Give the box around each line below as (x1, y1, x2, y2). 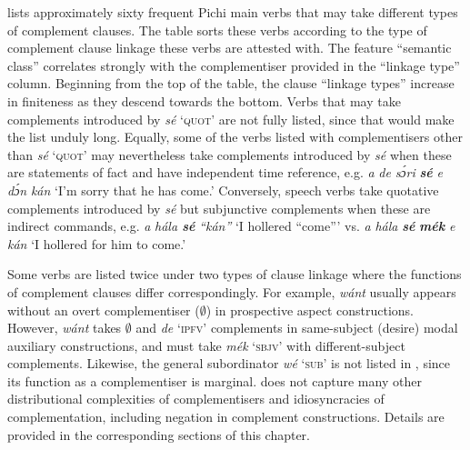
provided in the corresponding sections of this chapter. (7, 425, 310, 444)
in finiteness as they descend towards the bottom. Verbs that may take (7, 91, 401, 110)
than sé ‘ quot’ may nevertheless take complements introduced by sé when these (7, 145, 452, 164)
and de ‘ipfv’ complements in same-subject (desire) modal (135, 318, 458, 337)
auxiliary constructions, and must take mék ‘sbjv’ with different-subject (7, 335, 405, 355)
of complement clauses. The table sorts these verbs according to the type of (7, 20, 427, 39)
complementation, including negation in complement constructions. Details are (7, 407, 445, 426)
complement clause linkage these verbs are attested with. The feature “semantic (7, 38, 452, 57)
